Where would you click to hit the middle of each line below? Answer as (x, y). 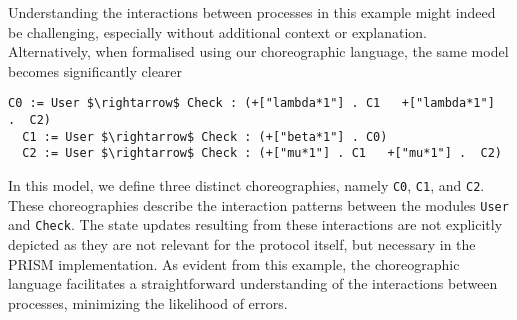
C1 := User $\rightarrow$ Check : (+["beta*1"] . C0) (205, 136)
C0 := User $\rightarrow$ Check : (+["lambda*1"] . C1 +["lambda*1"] (251, 103)
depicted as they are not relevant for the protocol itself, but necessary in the (242, 243)
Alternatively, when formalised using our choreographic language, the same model (258, 51)
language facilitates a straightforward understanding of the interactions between (253, 283)
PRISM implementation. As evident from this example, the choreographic (234, 263)
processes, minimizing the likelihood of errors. (148, 302)
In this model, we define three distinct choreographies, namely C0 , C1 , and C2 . (246, 185)
